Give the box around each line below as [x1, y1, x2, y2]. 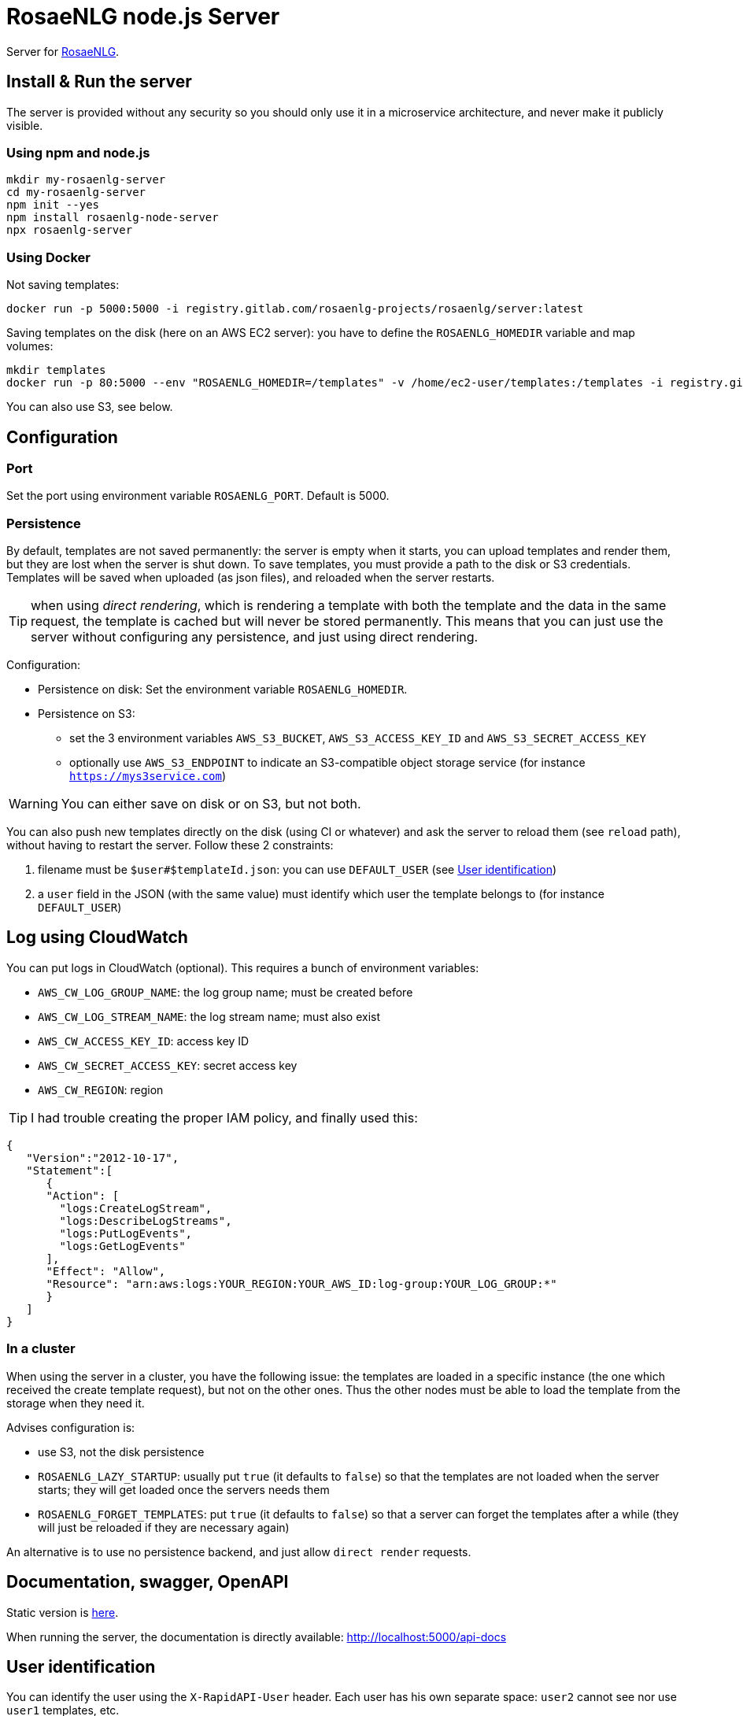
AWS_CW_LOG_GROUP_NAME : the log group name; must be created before [38, 985, 413, 999]
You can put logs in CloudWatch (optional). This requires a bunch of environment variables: [6, 960, 479, 974]
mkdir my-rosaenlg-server [6, 173, 166, 187]
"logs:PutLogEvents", [59, 1226, 193, 1240]
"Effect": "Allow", [46, 1264, 166, 1278]
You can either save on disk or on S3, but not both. [61, 796, 361, 812]
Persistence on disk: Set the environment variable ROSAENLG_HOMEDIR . [38, 682, 408, 697]
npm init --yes [6, 198, 100, 212]
